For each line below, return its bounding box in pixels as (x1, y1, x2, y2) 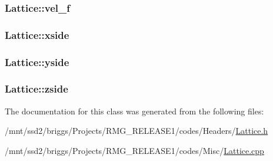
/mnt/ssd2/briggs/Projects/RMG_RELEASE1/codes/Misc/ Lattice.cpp (5, 144, 264, 156)
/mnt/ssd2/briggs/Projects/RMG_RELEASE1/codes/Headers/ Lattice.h (5, 124, 268, 137)
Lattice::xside (5, 27, 69, 42)
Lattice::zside (5, 81, 68, 96)
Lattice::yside (5, 54, 69, 69)
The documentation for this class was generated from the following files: (5, 104, 264, 117)
